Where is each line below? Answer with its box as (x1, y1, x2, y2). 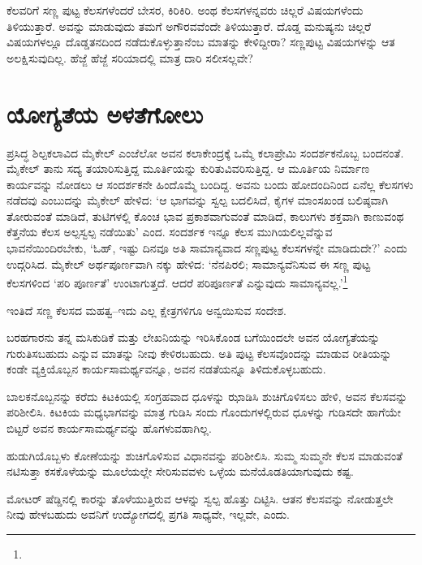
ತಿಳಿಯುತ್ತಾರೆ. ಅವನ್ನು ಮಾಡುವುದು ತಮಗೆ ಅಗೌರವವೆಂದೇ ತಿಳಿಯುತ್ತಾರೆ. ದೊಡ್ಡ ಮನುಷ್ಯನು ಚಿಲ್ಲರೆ (6, 17, 372, 34)
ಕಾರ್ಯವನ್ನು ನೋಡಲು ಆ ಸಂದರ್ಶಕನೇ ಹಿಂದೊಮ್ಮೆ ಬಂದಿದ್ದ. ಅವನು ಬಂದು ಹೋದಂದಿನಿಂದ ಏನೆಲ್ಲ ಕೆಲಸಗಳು (6, 175, 414, 192)
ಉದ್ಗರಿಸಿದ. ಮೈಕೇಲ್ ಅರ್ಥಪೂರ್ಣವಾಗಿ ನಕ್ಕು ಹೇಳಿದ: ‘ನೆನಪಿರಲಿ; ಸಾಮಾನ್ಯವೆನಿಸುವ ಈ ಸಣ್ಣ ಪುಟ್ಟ (6, 255, 371, 272)
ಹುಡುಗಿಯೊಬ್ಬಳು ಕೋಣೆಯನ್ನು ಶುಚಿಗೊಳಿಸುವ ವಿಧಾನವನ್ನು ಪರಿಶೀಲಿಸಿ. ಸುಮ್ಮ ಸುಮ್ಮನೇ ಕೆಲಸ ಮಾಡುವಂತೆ (6, 446, 403, 464)
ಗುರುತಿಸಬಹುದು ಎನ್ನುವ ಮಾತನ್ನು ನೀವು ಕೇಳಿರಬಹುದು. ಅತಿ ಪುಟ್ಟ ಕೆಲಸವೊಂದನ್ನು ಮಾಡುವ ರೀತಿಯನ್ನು (6, 344, 392, 361)
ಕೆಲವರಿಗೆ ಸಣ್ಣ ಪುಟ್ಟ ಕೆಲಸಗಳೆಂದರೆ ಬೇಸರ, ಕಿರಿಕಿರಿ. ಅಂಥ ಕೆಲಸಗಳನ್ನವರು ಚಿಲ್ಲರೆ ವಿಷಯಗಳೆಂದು (6, 2, 364, 18)
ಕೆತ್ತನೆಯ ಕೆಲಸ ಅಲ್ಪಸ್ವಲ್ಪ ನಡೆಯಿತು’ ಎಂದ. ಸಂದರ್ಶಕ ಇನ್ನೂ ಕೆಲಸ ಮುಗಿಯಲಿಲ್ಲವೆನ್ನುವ (6, 223, 333, 240)
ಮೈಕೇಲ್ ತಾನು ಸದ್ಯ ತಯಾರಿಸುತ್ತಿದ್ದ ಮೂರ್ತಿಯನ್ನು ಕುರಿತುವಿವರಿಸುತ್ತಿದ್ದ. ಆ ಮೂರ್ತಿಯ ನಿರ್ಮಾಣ (6, 160, 370, 177)
